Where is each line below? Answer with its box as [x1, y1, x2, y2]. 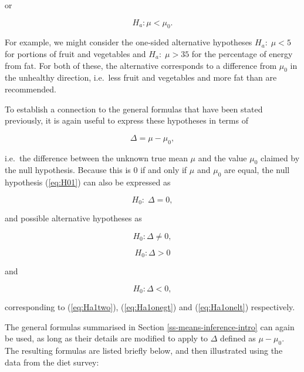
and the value [198, 151, 247, 164]
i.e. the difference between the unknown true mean [5, 151, 188, 164]
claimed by [261, 151, 300, 164]
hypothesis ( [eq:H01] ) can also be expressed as [5, 176, 171, 188]
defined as [220, 332, 256, 344]
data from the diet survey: [5, 356, 99, 368]
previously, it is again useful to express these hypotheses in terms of [5, 114, 248, 127]
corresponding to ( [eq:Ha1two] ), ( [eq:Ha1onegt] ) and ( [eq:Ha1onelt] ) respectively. [5, 301, 295, 313]
